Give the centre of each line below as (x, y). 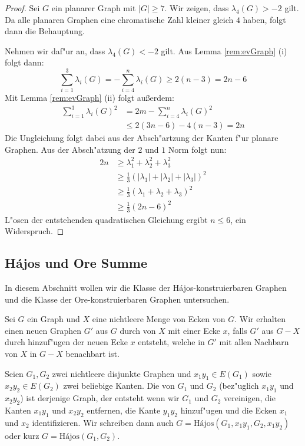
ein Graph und (54, 319)
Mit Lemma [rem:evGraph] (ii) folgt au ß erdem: (89, 98)
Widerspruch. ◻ (34, 231)
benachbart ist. (92, 353)
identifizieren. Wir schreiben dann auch (103, 422)
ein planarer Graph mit (94, 8)
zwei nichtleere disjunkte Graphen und (122, 373)
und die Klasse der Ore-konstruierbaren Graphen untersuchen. (117, 299)
